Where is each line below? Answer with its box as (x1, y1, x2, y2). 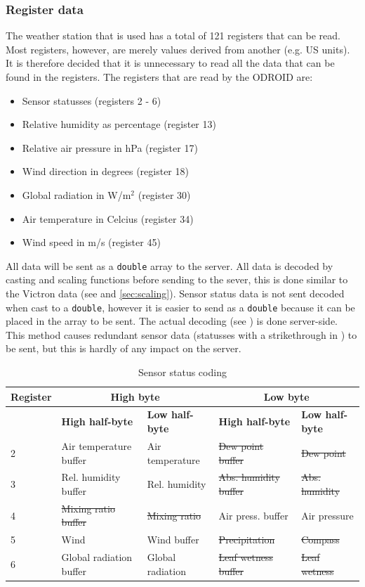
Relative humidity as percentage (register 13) (22, 117, 216, 131)
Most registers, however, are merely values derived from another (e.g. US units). (6, 41, 350, 56)
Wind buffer (147, 532, 199, 547)
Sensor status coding (138, 365, 227, 380)
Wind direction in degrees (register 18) (22, 164, 189, 179)
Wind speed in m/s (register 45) (22, 235, 161, 250)
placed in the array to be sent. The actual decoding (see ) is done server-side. (6, 314, 338, 328)
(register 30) (138, 187, 191, 202)
